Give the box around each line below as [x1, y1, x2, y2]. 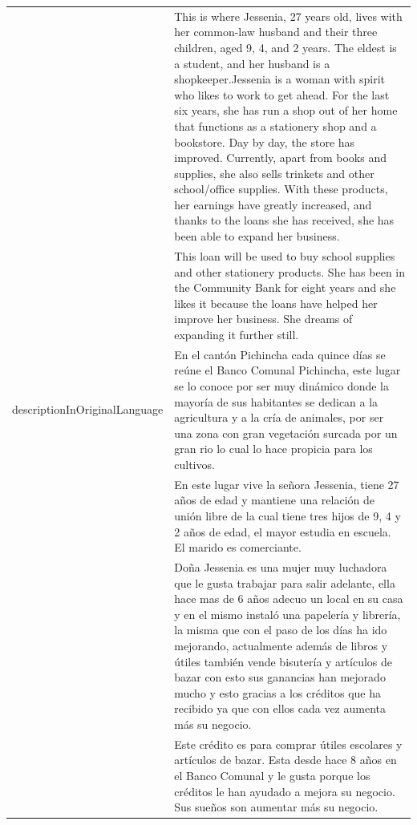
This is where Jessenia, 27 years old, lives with [174, 7, 403, 24]
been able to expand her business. [174, 228, 340, 245]
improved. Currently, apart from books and [174, 149, 387, 166]
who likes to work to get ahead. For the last [174, 86, 390, 103]
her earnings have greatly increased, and [174, 196, 372, 212]
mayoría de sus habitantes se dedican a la [174, 393, 379, 410]
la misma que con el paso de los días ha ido [174, 621, 387, 638]
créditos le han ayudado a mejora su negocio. [174, 783, 395, 799]
